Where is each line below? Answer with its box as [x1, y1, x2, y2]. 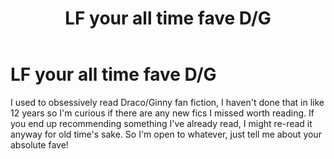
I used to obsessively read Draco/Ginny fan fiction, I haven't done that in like [10, 96, 325, 108]
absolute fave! [10, 138, 69, 151]
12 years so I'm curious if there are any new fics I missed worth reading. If [10, 107, 315, 119]
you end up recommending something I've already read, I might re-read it [10, 117, 313, 129]
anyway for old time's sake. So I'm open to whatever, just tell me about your [10, 128, 322, 140]
